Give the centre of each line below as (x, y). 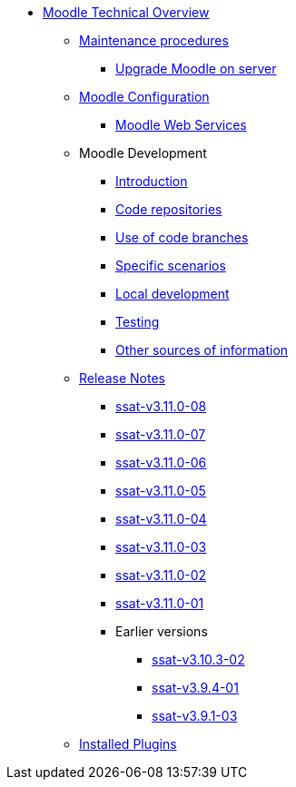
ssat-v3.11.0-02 (161, 575)
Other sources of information (202, 350)
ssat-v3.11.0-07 (161, 434)
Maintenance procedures (154, 40)
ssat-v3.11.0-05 (161, 491)
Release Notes (122, 378)
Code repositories (169, 209)
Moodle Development (143, 153)
